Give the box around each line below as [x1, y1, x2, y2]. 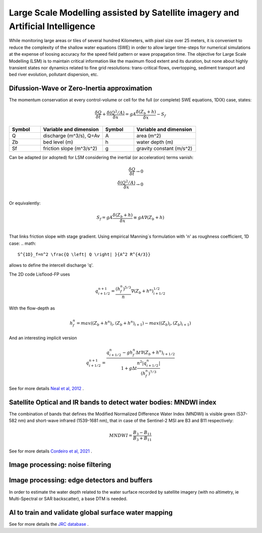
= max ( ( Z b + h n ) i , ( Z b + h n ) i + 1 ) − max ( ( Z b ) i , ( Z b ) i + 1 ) [76, 319, 191, 327]
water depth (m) [136, 139, 174, 145]
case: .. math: [9, 240, 36, 246]
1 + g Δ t [121, 365, 137, 371]
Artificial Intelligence [9, 21, 96, 31]
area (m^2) [136, 132, 161, 139]
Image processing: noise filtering [9, 461, 112, 469]
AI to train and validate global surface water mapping [9, 508, 173, 517]
